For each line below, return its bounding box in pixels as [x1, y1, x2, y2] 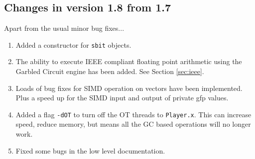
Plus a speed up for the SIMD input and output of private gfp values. [15, 92, 229, 103]
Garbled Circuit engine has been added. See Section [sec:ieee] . [15, 66, 204, 77]
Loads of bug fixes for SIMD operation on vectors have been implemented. [15, 82, 243, 93]
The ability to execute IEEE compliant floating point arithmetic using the [15, 56, 242, 67]
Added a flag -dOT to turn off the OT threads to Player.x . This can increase [15, 109, 252, 119]
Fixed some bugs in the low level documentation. [15, 145, 165, 156]
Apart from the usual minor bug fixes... [4, 23, 125, 33]
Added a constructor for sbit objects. [15, 39, 131, 50]
